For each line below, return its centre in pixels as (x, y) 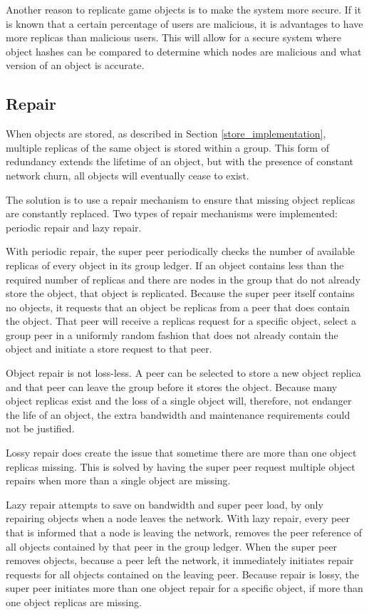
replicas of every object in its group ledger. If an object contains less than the (175, 265)
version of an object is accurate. (75, 65)
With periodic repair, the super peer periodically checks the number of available (181, 251)
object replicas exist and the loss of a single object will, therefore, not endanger (179, 401)
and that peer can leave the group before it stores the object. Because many (172, 386)
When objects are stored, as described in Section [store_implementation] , (166, 134)
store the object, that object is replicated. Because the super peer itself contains (180, 293)
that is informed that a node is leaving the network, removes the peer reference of (184, 532)
